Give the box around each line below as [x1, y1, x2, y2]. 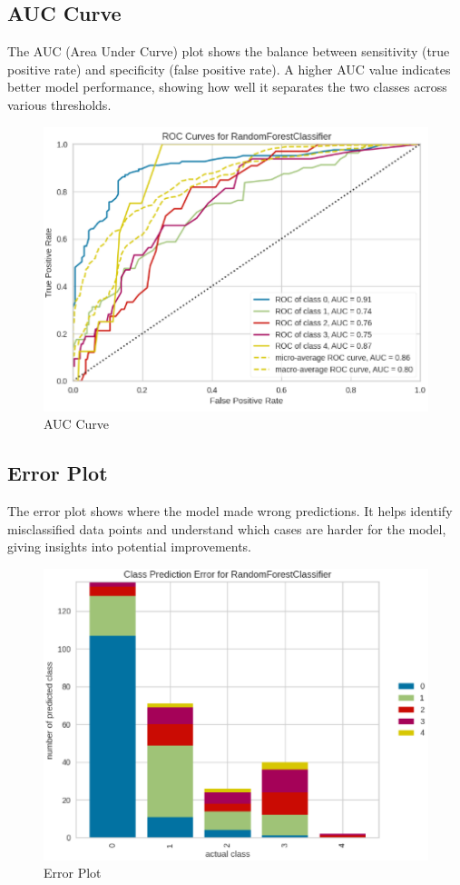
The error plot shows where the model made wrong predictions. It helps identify [7, 502, 453, 521]
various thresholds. [7, 94, 112, 114]
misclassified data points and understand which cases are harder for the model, [7, 519, 446, 538]
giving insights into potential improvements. [7, 537, 252, 556]
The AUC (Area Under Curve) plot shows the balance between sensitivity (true [7, 42, 450, 61]
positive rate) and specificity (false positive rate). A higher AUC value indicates [7, 59, 451, 78]
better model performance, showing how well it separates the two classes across [7, 77, 447, 96]
